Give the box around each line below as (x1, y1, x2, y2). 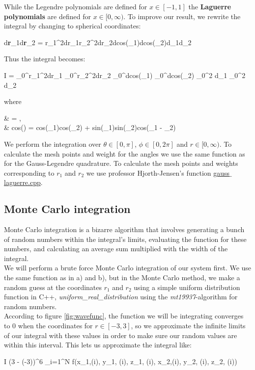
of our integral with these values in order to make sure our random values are (4, 330, 237, 340)
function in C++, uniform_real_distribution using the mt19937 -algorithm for (4, 291, 238, 302)
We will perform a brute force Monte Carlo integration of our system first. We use (4, 263, 252, 273)
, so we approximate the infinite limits (131, 320, 246, 331)
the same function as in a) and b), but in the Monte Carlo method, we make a (4, 272, 240, 283)
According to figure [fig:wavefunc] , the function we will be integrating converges (4, 311, 244, 321)
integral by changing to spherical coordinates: (4, 21, 141, 31)
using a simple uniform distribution (134, 282, 240, 292)
